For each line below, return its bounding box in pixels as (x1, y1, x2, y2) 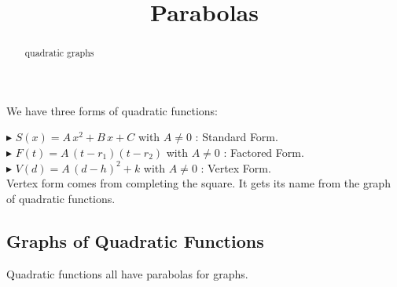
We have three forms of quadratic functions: (6, 102, 219, 118)
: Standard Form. (195, 129, 278, 145)
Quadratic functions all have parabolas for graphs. (6, 265, 248, 282)
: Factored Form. (223, 144, 304, 161)
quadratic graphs (24, 46, 94, 60)
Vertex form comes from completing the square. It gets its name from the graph (6, 175, 391, 191)
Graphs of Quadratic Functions (6, 228, 264, 252)
